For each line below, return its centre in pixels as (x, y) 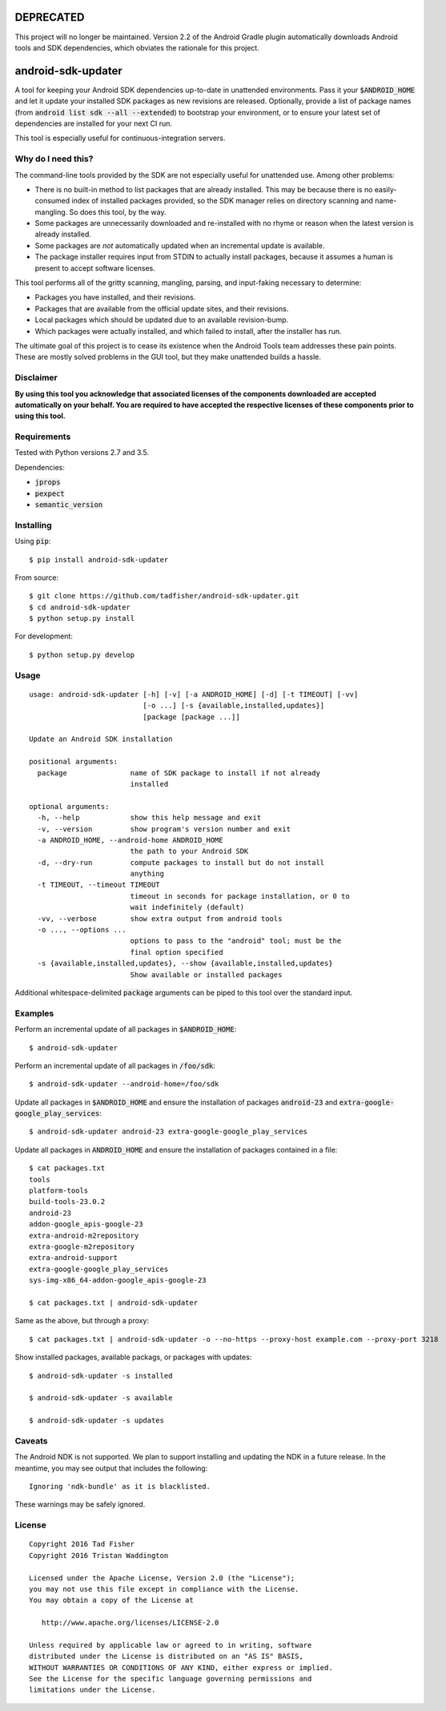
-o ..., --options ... (82, 930)
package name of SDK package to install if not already (179, 773)
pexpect (50, 493)
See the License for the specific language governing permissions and (171, 1679)
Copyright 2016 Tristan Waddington (99, 1555)
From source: (37, 578)
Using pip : (33, 541)
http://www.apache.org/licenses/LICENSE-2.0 (130, 1623)
